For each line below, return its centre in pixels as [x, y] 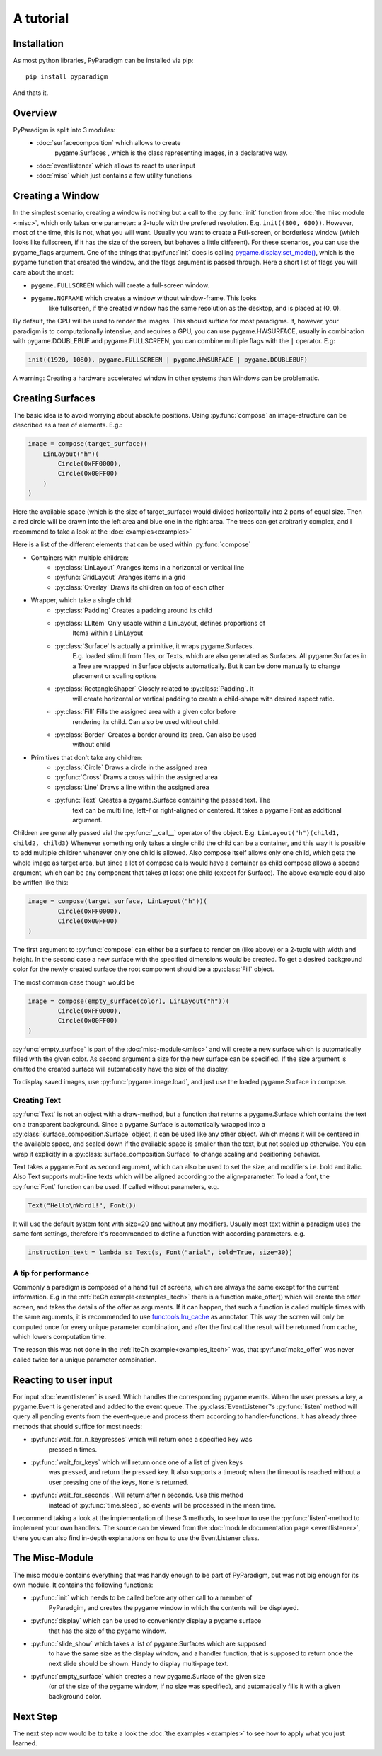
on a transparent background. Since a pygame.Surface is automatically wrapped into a [139, 1124]
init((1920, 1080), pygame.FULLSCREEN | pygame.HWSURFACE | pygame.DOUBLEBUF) [168, 360]
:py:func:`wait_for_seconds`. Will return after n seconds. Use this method [137, 1495]
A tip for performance [51, 1273]
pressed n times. [73, 1449]
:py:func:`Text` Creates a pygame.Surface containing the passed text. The [163, 800]
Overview [35, 113]
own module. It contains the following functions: [83, 1585]
